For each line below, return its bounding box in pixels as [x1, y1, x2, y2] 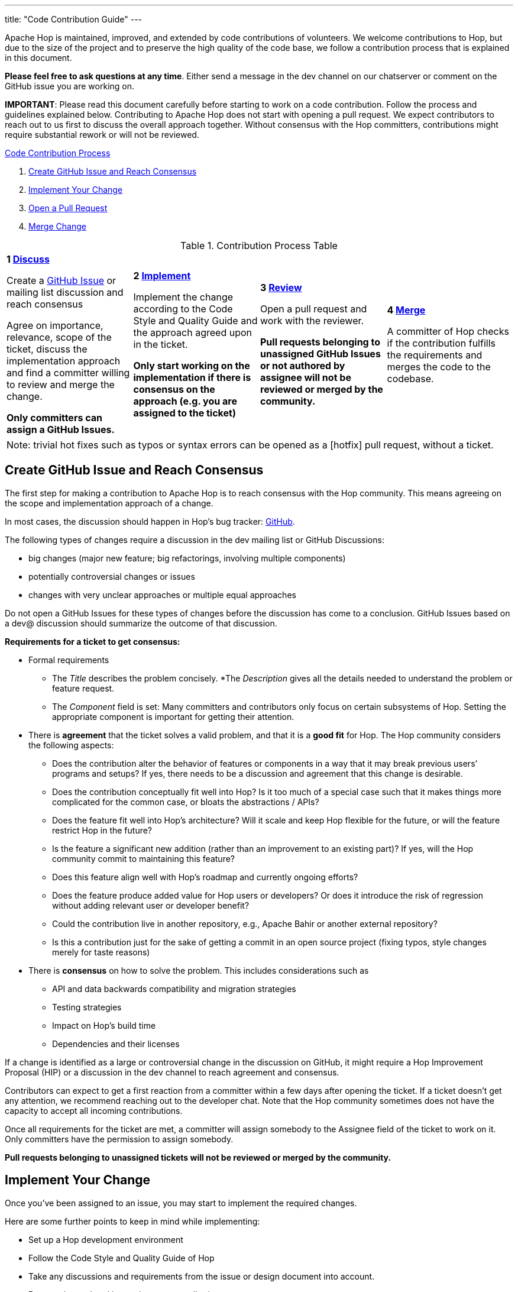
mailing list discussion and [7, 286, 124, 298]
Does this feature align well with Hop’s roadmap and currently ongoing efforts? [52, 871, 358, 882]
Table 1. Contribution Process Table [180, 240, 338, 251]
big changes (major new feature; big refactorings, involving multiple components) [28, 553, 346, 563]
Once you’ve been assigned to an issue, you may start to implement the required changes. [5, 1197, 357, 1208]
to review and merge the [7, 379, 115, 390]
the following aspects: [28, 739, 114, 750]
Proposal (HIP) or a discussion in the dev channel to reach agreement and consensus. [5, 1067, 339, 1077]
